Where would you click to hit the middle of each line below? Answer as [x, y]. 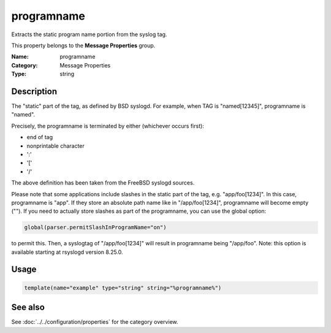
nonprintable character [56, 146]
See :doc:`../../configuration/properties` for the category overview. [95, 322]
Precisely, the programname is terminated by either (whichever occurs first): [108, 126]
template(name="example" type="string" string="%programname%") [123, 288]
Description [34, 91]
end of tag [40, 137]
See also [28, 308]
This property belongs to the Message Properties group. [83, 45]
